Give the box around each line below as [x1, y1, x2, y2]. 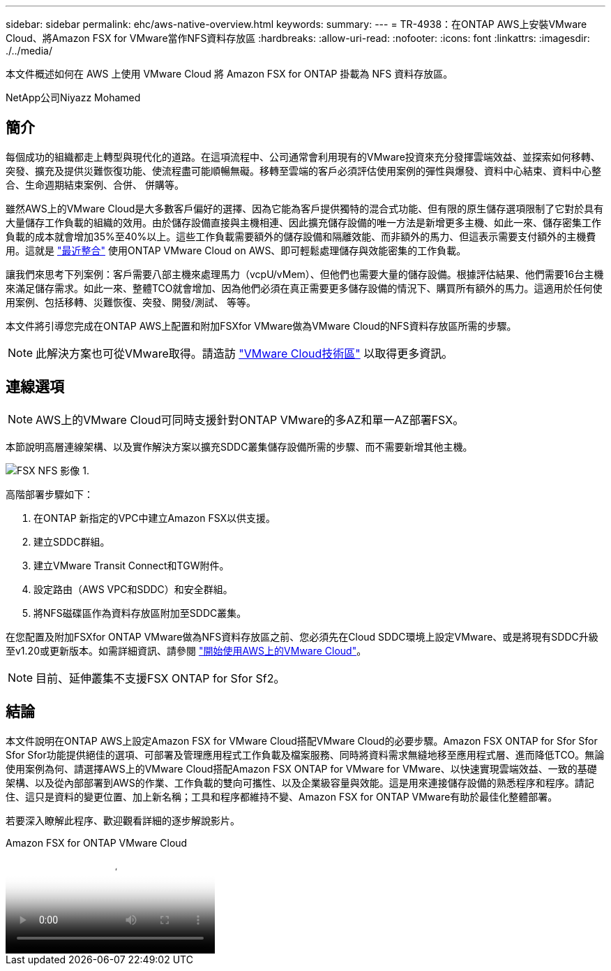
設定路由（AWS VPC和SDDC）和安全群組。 [33, 583, 233, 595]
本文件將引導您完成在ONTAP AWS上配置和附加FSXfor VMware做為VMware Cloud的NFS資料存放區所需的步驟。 [6, 319, 517, 332]
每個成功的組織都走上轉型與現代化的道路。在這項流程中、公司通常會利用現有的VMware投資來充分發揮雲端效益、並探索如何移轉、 [6, 150, 601, 163]
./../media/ [6, 45, 52, 57]
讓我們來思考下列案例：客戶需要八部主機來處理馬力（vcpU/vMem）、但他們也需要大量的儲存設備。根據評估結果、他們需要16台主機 [6, 268, 604, 280]
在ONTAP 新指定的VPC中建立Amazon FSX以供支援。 [33, 511, 276, 524]
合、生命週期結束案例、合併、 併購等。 [6, 178, 184, 191]
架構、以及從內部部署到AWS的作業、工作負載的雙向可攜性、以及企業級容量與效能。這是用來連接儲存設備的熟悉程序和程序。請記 [6, 776, 594, 789]
